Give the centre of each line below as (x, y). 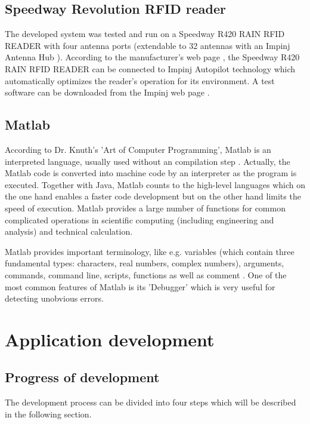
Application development (110, 339)
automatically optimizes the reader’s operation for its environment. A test (140, 80)
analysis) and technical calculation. (69, 231)
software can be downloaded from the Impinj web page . (107, 92)
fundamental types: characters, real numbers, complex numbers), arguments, (145, 263)
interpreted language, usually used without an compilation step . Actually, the (148, 161)
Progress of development (82, 377)
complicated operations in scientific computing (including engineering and (139, 219)
